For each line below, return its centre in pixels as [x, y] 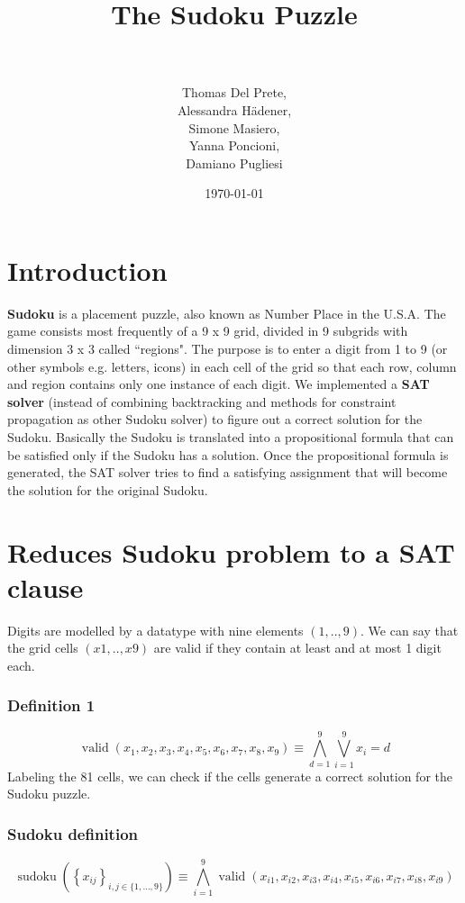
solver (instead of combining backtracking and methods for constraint [202, 401]
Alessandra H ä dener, [234, 109]
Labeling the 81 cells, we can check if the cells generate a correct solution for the [230, 776]
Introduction [87, 270]
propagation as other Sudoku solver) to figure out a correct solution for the [215, 419]
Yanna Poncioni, [234, 145]
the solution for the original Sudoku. [108, 489]
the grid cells [43, 648]
